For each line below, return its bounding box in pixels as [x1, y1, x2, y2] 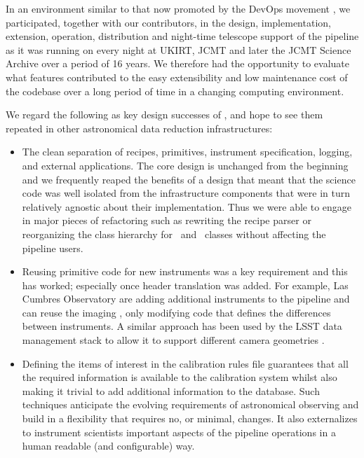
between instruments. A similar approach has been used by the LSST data [22, 319, 342, 333]
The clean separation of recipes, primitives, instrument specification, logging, [22, 144, 353, 159]
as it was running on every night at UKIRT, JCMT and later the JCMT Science [6, 42, 351, 57]
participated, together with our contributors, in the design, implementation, [6, 15, 331, 29]
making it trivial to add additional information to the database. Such [22, 383, 320, 398]
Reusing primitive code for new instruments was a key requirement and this [22, 264, 348, 279]
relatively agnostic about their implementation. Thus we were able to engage [22, 199, 352, 214]
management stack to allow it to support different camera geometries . [22, 333, 325, 347]
